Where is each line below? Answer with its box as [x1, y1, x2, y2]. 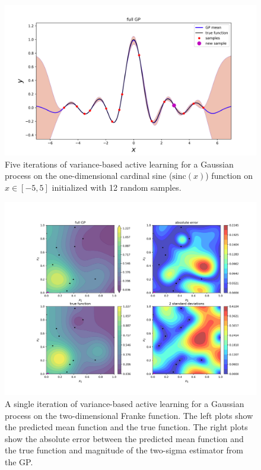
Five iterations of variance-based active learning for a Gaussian [5, 157, 234, 170]
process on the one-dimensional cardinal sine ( [5, 169, 173, 182]
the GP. [5, 456, 33, 468]
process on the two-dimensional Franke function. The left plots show [5, 409, 253, 421]
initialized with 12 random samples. [52, 181, 182, 194]
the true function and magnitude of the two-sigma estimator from [5, 444, 243, 456]
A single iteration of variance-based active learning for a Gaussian [5, 398, 244, 410]
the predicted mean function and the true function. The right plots [5, 421, 248, 433]
